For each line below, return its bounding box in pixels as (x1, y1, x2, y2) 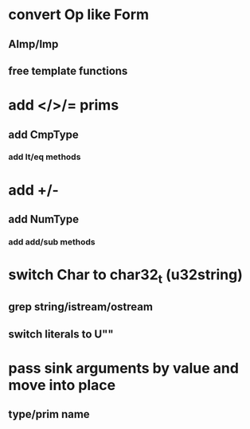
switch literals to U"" (8, 327, 114, 341)
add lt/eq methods (8, 151, 81, 162)
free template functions (8, 64, 128, 77)
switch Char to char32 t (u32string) (8, 266, 243, 287)
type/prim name (8, 408, 90, 421)
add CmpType (8, 127, 80, 141)
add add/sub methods (8, 236, 96, 248)
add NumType (8, 213, 80, 226)
